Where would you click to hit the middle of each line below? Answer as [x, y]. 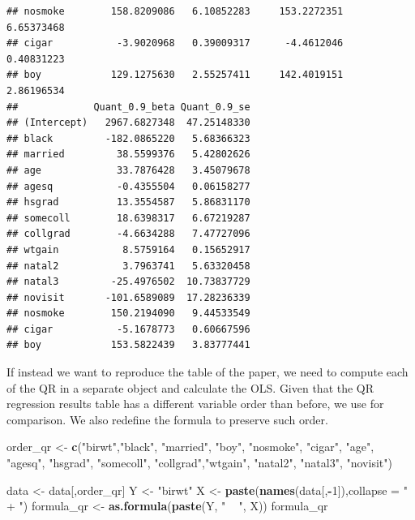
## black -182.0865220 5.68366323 [128, 138]
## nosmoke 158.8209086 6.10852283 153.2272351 [175, 11]
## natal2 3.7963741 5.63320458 [128, 266]
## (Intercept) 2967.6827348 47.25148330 [128, 123]
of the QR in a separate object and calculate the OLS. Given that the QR [190, 387]
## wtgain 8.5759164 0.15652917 [128, 249]
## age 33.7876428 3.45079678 [128, 170]
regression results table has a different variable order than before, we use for [195, 404]
